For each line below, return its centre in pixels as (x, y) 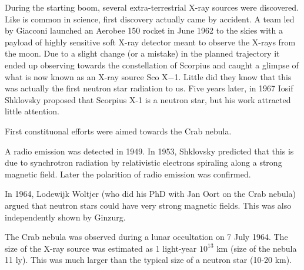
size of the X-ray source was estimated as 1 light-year (101, 248)
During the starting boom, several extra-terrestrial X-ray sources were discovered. (152, 7)
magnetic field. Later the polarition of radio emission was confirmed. (128, 174)
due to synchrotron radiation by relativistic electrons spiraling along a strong (143, 162)
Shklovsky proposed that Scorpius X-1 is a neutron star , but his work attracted (148, 99)
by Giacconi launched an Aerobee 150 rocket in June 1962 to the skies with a (144, 30)
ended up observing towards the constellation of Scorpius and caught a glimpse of (152, 65)
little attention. (32, 111)
